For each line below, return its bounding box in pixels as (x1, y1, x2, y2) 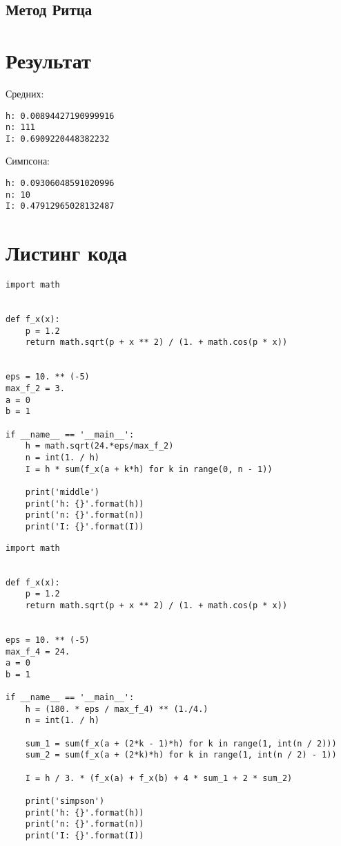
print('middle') (25, 487, 100, 497)
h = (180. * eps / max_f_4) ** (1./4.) (25, 704, 208, 714)
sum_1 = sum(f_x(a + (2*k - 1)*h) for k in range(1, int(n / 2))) (25, 738, 337, 749)
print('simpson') (25, 796, 105, 807)
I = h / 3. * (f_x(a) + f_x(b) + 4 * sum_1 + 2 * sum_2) (25, 773, 293, 783)
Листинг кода (6, 238, 128, 267)
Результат (6, 46, 91, 74)
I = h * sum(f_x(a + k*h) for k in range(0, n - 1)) (25, 464, 273, 474)
